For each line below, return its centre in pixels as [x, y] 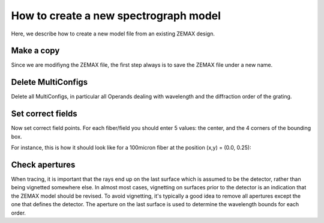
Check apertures [43, 164]
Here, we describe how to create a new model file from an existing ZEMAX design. [113, 34]
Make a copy [35, 51]
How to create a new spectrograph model [116, 16]
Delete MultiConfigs [49, 82]
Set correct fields [44, 114]
